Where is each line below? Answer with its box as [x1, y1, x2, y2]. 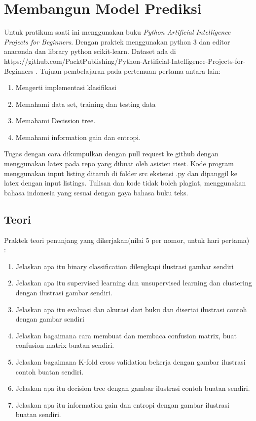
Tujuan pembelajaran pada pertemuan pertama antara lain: [40, 65, 221, 76]
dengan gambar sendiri [15, 314, 84, 324]
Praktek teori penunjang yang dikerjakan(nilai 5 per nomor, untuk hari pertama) [4, 234, 250, 245]
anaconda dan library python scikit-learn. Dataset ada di [4, 46, 176, 56]
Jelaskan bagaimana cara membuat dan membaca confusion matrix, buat [15, 330, 237, 340]
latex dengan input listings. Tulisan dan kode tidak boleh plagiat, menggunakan [4, 178, 246, 188]
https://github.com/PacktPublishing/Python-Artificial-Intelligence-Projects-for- [4, 55, 246, 66]
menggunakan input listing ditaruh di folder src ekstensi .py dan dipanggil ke [4, 168, 238, 178]
